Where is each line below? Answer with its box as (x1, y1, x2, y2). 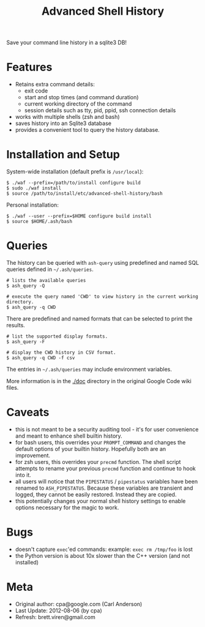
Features (6, 60, 53, 74)
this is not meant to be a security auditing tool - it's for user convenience (15, 425, 199, 433)
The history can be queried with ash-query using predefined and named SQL (6, 259, 199, 266)
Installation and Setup (6, 148, 121, 162)
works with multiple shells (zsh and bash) (15, 113, 121, 121)
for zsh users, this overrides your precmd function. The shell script (15, 458, 181, 465)
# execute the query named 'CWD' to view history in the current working (6, 294, 199, 300)
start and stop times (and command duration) (24, 94, 139, 101)
